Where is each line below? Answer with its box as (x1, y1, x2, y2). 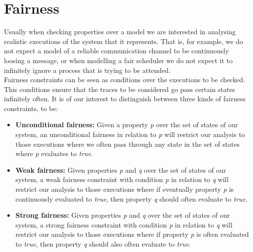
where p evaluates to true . (15, 148, 93, 159)
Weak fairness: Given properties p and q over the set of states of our (15, 164, 226, 175)
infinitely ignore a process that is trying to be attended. (4, 65, 171, 75)
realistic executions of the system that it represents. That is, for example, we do (4, 36, 243, 46)
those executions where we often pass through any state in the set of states (15, 138, 240, 149)
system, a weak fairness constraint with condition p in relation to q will (15, 174, 229, 184)
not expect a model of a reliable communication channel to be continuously (4, 46, 229, 56)
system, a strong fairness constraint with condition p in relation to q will (15, 219, 232, 229)
